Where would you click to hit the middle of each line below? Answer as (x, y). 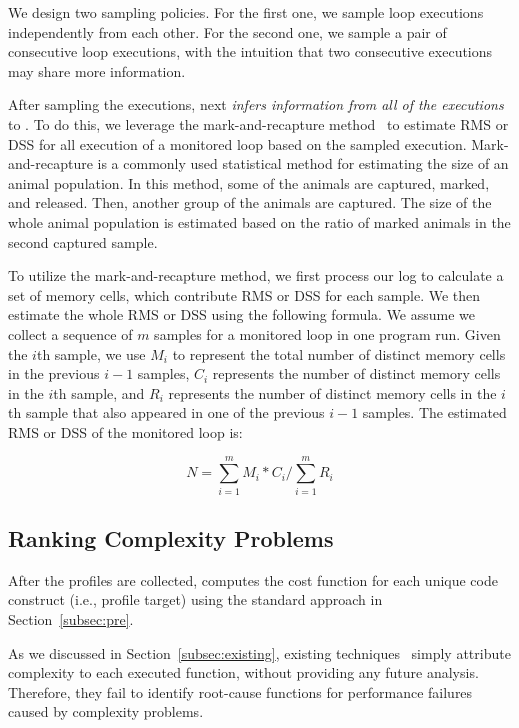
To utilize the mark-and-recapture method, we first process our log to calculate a (256, 275)
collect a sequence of (70, 333)
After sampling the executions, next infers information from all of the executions (256, 104)
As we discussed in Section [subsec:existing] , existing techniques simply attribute (259, 652)
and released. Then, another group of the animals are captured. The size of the (250, 202)
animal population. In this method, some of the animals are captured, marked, (249, 182)
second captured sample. (83, 241)
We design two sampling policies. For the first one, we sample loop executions (246, 12)
